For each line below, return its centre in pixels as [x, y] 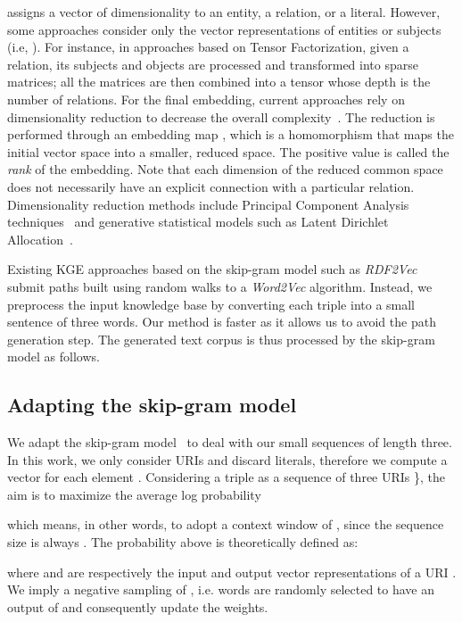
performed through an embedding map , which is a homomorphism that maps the [231, 134]
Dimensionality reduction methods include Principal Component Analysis [208, 204]
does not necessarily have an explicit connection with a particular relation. [211, 186]
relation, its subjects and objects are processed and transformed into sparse [213, 64]
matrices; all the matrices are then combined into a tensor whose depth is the [219, 82]
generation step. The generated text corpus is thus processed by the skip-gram [221, 339]
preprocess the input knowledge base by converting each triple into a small [211, 304]
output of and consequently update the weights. [138, 606]
